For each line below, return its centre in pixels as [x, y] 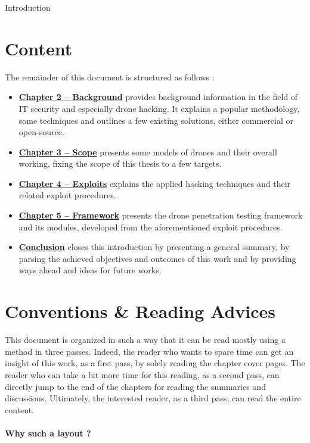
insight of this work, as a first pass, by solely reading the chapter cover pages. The [155, 363]
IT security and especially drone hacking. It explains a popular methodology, [159, 108]
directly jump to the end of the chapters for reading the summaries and [135, 386]
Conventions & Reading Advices [140, 311]
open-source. [41, 132]
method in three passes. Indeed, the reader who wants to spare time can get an [149, 351]
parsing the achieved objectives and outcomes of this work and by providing [157, 258]
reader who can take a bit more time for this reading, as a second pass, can [142, 374]
